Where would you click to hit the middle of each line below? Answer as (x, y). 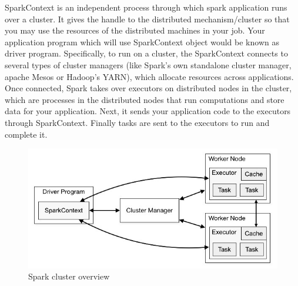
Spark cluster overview (69, 276)
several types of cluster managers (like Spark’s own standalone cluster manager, (148, 64)
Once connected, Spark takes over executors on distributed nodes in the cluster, (148, 88)
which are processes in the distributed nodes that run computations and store (145, 99)
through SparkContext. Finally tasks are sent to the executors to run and (137, 122)
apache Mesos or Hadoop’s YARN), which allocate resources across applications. (149, 76)
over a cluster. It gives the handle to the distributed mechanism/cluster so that (147, 19)
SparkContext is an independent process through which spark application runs (146, 7)
